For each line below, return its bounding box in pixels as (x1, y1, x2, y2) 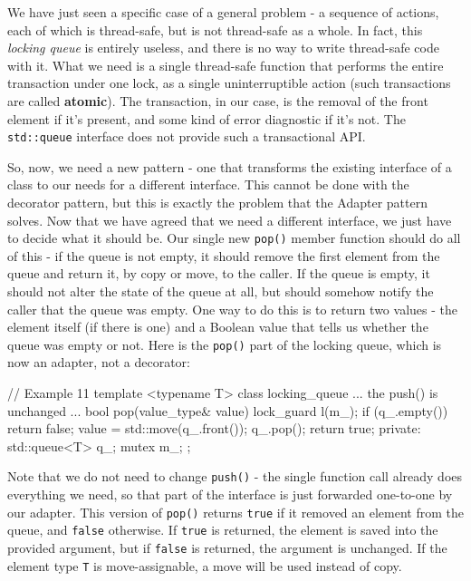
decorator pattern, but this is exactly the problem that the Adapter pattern (7, 193, 428, 211)
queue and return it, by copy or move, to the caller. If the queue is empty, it (7, 264, 430, 283)
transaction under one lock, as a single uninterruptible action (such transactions (7, 73, 451, 92)
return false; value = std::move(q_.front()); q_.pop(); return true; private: (7, 419, 421, 438)
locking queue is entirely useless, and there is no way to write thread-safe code (7, 38, 439, 57)
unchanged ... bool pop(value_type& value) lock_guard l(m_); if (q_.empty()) (7, 401, 448, 420)
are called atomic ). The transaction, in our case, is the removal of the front (7, 91, 428, 110)
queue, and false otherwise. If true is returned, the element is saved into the (7, 520, 438, 539)
